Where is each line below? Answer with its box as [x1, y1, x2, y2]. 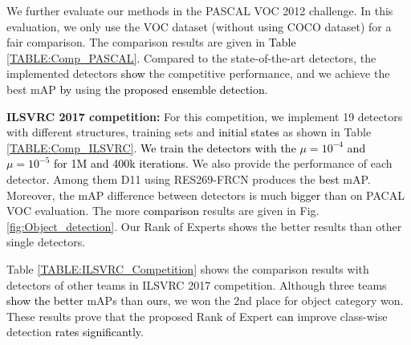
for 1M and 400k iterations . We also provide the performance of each [54, 155, 393, 172]
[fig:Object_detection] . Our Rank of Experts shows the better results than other [6, 217, 402, 234]
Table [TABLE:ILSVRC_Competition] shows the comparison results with [6, 260, 369, 277]
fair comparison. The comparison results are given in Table [6, 34, 296, 51]
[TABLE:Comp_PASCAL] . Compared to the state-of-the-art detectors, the [6, 49, 376, 66]
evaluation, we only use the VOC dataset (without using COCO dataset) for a [6, 18, 392, 34]
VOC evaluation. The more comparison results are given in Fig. [6, 202, 319, 219]
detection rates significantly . [6, 323, 144, 340]
